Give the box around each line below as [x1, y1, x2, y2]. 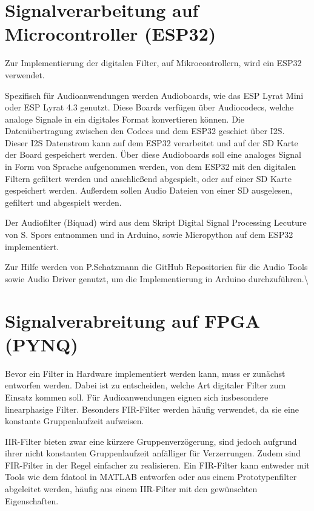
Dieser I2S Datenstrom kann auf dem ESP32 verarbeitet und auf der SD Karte [5, 136, 298, 149]
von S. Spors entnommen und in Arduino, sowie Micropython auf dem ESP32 [5, 228, 293, 241]
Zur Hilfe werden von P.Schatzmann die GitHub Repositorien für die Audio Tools [5, 260, 308, 273]
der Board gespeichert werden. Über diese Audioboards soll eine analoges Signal [5, 148, 301, 161]
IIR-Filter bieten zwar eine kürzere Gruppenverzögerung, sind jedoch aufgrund [5, 435, 297, 447]
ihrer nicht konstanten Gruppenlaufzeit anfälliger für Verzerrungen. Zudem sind [5, 447, 301, 459]
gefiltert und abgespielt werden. [5, 195, 122, 208]
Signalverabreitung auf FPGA [5, 308, 261, 333]
